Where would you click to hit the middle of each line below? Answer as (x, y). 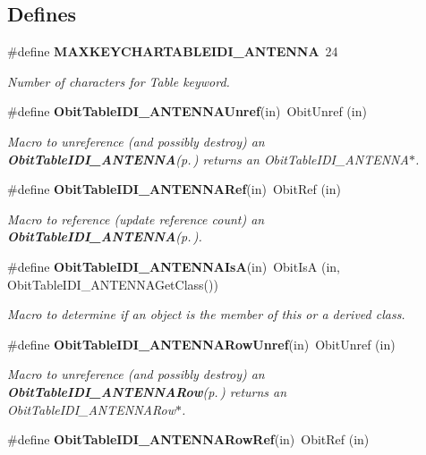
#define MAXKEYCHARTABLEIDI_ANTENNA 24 (173, 51)
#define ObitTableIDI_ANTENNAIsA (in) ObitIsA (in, (174, 266)
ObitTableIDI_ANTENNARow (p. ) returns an (147, 391)
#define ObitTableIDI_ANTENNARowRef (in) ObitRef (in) (188, 439)
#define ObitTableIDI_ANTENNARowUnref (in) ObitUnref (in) (201, 344)
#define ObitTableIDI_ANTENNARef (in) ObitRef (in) (174, 189)
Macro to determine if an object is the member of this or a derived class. (206, 314)
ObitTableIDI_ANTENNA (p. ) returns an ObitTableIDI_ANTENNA (208, 159)
